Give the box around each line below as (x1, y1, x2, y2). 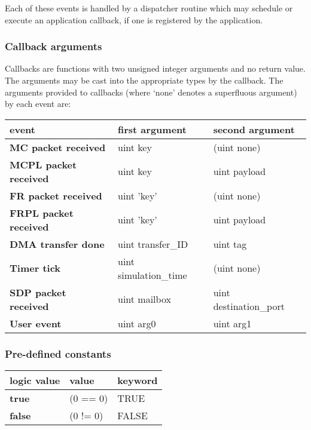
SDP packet (10, 285, 66, 299)
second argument (213, 122, 295, 136)
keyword (117, 373, 158, 387)
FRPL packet (10, 205, 74, 220)
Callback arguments (5, 39, 102, 54)
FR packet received (10, 188, 102, 202)
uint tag (213, 236, 247, 251)
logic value (10, 373, 60, 387)
